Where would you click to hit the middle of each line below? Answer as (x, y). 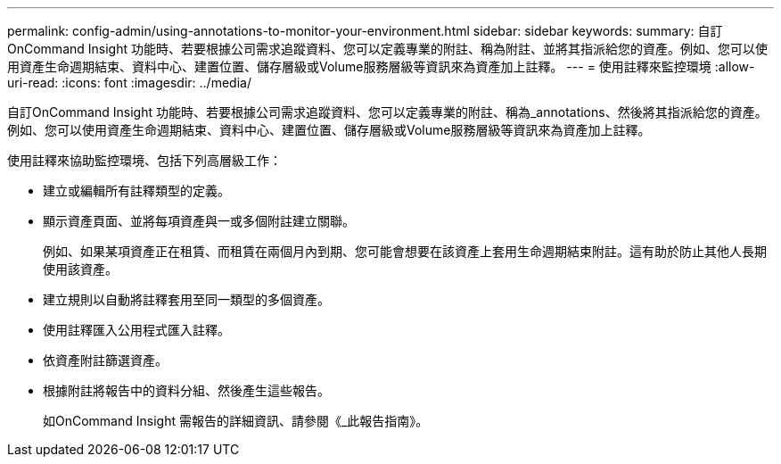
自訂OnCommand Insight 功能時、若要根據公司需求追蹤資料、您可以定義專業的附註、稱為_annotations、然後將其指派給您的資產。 (387, 112)
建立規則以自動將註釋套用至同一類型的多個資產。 (186, 299)
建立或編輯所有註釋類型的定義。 (136, 191)
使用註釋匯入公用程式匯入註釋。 (136, 330)
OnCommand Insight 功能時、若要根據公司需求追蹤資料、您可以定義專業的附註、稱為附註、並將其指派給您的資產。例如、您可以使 (387, 49)
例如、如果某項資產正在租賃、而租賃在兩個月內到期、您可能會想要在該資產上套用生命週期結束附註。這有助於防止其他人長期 (405, 251)
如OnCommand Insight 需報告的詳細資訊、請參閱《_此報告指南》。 (236, 421)
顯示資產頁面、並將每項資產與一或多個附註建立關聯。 (199, 221)
